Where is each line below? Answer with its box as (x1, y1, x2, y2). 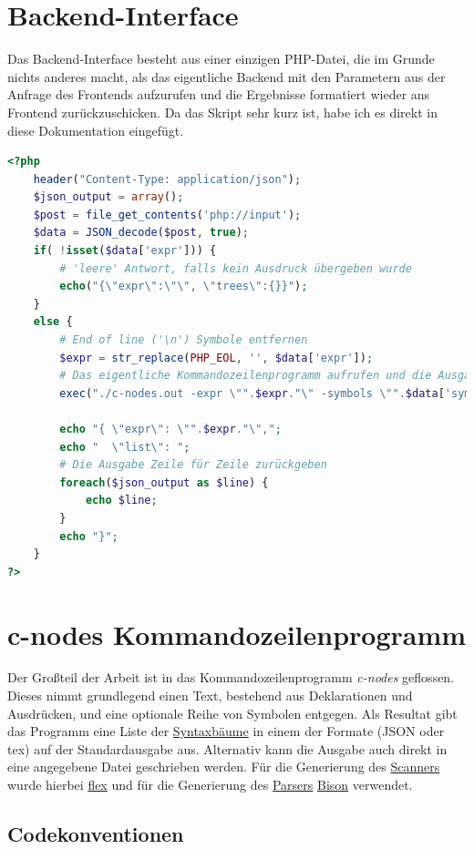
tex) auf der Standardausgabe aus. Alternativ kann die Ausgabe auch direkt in (7, 739, 448, 758)
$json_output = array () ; (33, 190, 184, 204)
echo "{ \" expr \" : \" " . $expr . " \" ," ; (59, 423, 282, 435)
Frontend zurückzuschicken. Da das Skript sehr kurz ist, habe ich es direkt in (7, 102, 438, 121)
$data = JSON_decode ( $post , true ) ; (33, 226, 249, 240)
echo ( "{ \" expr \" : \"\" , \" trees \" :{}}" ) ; (59, 280, 308, 293)
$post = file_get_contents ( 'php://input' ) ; (33, 208, 302, 221)
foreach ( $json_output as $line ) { (59, 476, 269, 489)
